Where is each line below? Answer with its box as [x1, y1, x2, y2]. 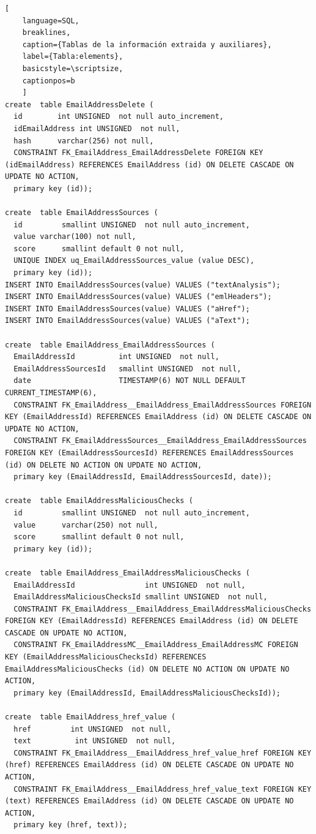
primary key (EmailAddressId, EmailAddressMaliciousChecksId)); [13, 688, 281, 697]
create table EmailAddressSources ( [5, 208, 158, 218]
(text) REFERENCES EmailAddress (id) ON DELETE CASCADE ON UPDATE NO [5, 797, 294, 806]
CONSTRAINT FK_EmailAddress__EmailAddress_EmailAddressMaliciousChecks [13, 604, 312, 613]
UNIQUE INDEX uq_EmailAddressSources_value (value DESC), [13, 256, 255, 265]
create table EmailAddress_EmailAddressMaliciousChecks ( [5, 568, 250, 577]
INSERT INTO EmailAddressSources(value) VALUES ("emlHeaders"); [5, 292, 272, 301]
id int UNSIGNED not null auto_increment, [13, 112, 224, 121]
